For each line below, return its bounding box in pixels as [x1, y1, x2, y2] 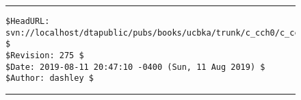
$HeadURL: [5, 16, 50, 26]
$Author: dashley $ [5, 73, 94, 84]
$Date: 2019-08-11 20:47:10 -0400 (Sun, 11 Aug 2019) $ [5, 62, 265, 72]
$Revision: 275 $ [5, 50, 84, 60]
